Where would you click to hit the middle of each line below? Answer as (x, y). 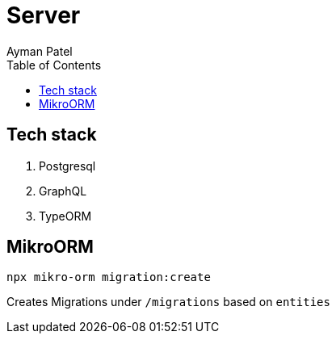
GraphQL (63, 191)
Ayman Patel (40, 51)
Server (44, 15)
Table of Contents (54, 65)
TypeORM (65, 216)
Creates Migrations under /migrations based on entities (168, 302)
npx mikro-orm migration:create (109, 277)
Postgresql (67, 166)
